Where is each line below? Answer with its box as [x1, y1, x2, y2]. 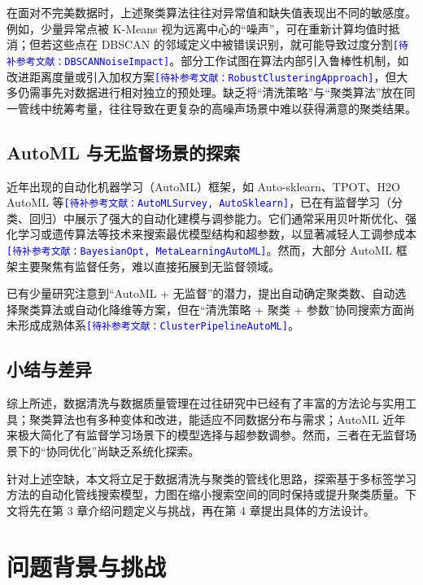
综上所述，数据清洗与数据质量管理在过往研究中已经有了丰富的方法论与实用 [7, 395, 405, 412]
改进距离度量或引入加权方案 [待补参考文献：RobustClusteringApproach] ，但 [7, 68, 397, 85]
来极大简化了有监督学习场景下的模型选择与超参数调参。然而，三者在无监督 [7, 426, 405, 443]
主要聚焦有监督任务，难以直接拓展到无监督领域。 [17, 257, 280, 274]
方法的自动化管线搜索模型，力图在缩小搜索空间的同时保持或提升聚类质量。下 [7, 486, 416, 503]
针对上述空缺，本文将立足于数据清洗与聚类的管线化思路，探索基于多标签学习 [7, 469, 416, 487]
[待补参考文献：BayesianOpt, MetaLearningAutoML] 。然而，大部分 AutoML [7, 241, 393, 258]
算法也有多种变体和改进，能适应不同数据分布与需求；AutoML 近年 [51, 410, 406, 427]
